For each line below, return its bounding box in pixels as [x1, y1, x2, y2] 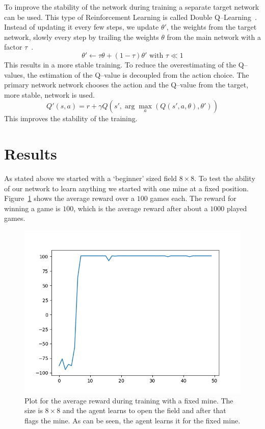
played [227, 202, 247, 213]
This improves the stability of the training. [4, 113, 138, 124]
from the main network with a [167, 31, 261, 42]
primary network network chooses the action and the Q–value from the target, [4, 79, 249, 90]
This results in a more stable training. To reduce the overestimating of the [4, 59, 236, 70]
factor [4, 41, 22, 52]
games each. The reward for [150, 193, 236, 204]
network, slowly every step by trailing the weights [4, 31, 159, 42]
